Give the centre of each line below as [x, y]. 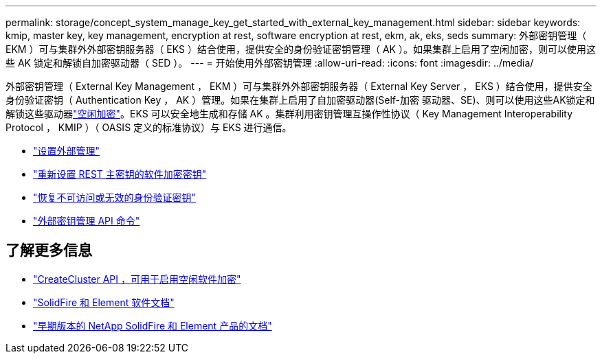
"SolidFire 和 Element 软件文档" [104, 302]
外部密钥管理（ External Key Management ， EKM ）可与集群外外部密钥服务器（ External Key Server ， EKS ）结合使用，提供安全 [299, 86]
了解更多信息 [49, 251]
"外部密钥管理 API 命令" [87, 221]
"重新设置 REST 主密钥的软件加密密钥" [120, 174]
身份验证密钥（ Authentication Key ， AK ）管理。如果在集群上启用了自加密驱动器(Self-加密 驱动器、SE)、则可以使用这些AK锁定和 [300, 100]
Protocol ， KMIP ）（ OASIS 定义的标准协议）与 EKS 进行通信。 [149, 127]
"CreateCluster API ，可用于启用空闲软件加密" [137, 279]
